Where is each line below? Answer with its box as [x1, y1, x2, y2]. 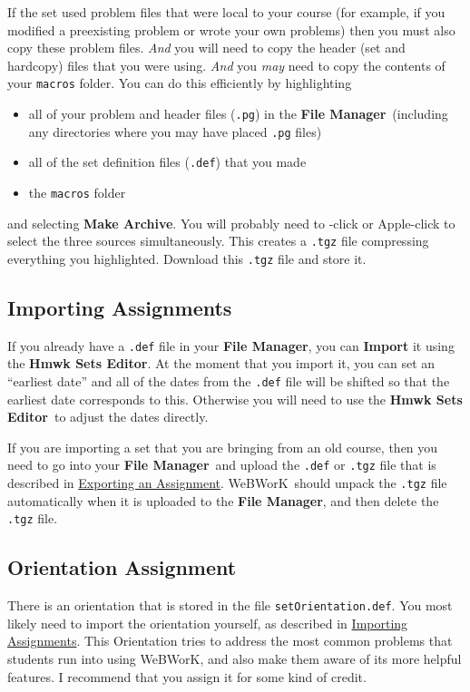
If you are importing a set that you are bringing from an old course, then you [7, 437, 438, 456]
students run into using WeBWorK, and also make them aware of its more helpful [7, 649, 462, 668]
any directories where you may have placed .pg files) [28, 122, 322, 141]
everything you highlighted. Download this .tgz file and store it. [7, 249, 367, 268]
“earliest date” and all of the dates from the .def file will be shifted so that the [7, 372, 450, 391]
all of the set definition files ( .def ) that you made [28, 152, 307, 171]
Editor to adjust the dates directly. [7, 407, 209, 426]
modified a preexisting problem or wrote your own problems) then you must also [7, 20, 455, 39]
